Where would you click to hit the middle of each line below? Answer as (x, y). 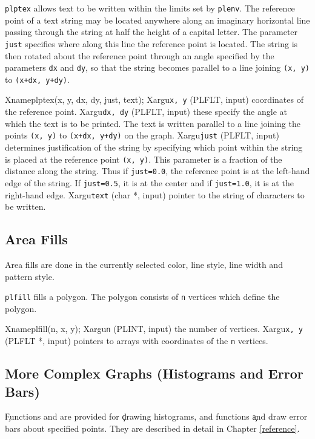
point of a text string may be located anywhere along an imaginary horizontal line (157, 20)
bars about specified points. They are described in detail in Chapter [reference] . (152, 428)
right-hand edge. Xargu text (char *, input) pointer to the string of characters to (155, 194)
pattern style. (30, 276)
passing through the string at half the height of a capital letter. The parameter (151, 32)
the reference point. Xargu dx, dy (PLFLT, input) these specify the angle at (146, 112)
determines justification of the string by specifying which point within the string (154, 147)
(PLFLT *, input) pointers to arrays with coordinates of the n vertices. (137, 341)
